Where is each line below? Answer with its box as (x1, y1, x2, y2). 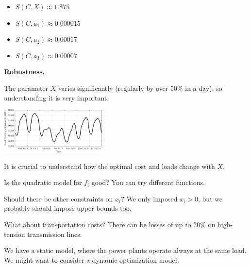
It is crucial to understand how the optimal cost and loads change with (4, 161, 215, 171)
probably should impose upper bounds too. (4, 203, 132, 213)
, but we (198, 193, 223, 203)
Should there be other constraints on (4, 193, 113, 203)
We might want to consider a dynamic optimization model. (4, 254, 179, 265)
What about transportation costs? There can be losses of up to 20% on (4, 219, 216, 229)
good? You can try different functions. (91, 177, 205, 187)
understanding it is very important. (4, 92, 109, 102)
